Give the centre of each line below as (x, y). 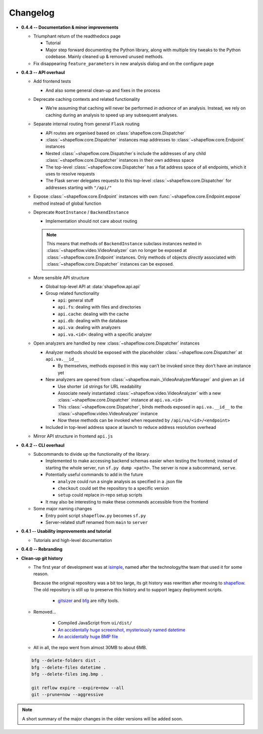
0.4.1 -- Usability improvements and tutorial (66, 531)
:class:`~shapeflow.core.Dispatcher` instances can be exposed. (110, 264)
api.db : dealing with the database (93, 321)
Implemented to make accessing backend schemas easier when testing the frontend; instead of (141, 461)
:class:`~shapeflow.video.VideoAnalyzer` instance (108, 414)
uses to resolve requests (70, 174)
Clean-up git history (42, 558)
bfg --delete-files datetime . (69, 667)
